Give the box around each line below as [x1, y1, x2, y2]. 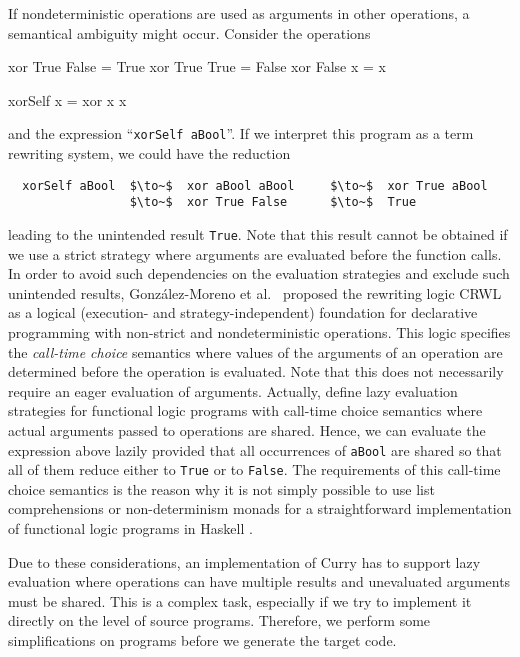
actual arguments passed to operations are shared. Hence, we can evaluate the [8, 419, 486, 440]
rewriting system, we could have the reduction [8, 143, 291, 164]
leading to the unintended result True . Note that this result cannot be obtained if [8, 223, 508, 244]
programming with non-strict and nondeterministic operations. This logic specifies [8, 321, 511, 342]
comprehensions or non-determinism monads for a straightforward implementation [8, 498, 512, 519]
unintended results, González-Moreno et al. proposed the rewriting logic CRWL [8, 282, 502, 303]
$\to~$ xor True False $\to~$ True [129, 195, 417, 210]
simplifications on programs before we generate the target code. [8, 630, 397, 650]
